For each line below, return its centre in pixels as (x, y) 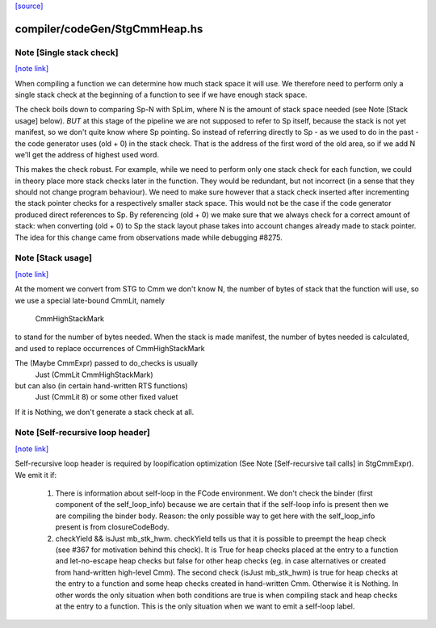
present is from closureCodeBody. (112, 527)
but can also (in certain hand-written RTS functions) (101, 385)
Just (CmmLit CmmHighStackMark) (94, 375)
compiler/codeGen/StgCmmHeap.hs (109, 29)
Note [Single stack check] (67, 52)
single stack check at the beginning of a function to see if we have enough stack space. (161, 94)
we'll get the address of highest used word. (87, 154)
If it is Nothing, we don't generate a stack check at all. (105, 412)
